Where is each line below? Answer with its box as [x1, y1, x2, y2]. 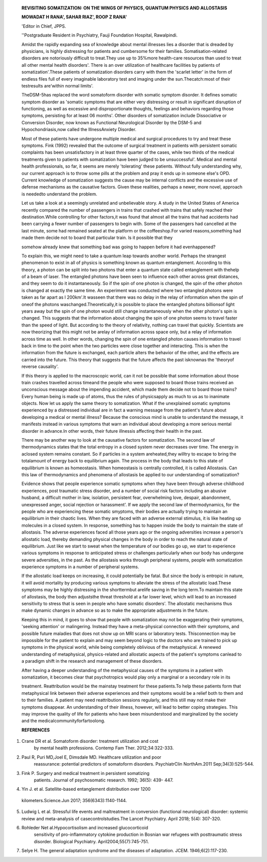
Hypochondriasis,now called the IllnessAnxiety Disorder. [21, 127, 136, 133]
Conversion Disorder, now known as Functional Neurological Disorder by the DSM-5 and [21, 119, 202, 126]
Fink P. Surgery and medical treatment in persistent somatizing [21, 770, 150, 776]
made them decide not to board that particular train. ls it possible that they [21, 235, 173, 241]
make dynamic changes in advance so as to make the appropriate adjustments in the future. [21, 607, 209, 613]
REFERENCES [21, 727, 50, 733]
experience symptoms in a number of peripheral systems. [21, 564, 139, 570]
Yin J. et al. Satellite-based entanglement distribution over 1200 [21, 786, 151, 792]
